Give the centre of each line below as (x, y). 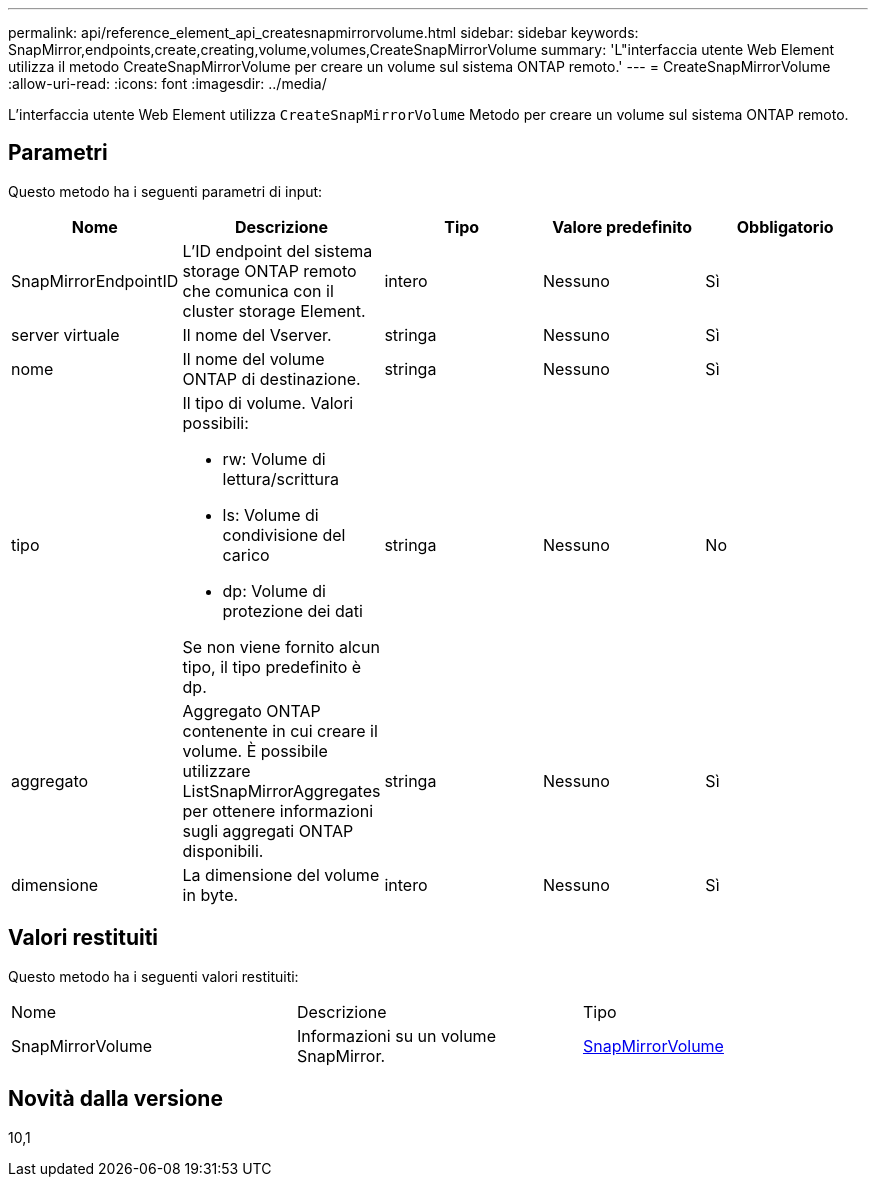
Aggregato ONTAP (251, 710)
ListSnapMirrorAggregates (281, 790)
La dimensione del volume (281, 874)
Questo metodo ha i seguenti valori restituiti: (153, 976)
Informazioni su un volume (396, 1035)
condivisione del (284, 534)
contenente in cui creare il (280, 730)
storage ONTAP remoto (269, 270)
